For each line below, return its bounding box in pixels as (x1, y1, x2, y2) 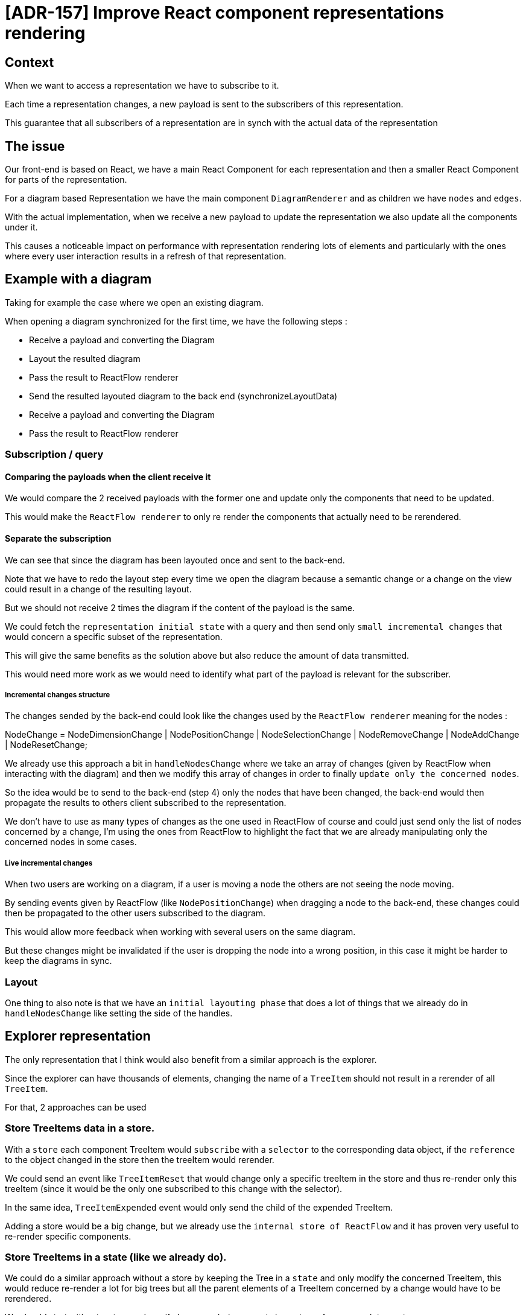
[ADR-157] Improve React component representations (5, 2, 445, 23)
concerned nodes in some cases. (5, 837, 137, 848)
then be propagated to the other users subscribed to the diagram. (5, 908, 266, 919)
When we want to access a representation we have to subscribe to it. (5, 80, 279, 91)
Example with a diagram (5, 271, 152, 287)
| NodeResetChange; (5, 740, 87, 750)
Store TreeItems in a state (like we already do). (5, 1250, 227, 1263)
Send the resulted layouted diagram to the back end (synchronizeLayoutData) (29, 390, 338, 401)
